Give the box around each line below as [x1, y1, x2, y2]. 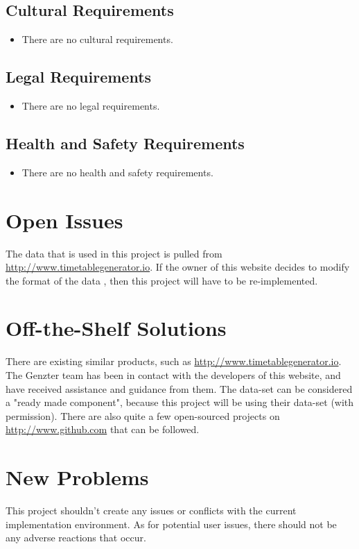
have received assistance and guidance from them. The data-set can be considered [6, 381, 353, 396]
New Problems [6, 463, 149, 491]
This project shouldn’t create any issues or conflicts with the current [6, 503, 297, 518]
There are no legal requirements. [21, 99, 160, 112]
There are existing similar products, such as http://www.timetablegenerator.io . [6, 354, 342, 369]
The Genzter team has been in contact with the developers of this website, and [6, 368, 341, 382]
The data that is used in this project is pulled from [6, 246, 222, 260]
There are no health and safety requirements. [21, 164, 213, 179]
